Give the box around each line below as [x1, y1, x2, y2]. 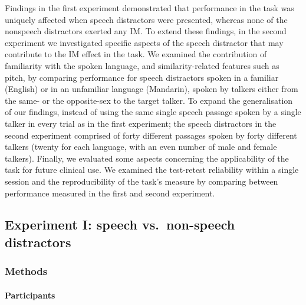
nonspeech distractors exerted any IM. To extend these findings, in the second [5, 25, 287, 37]
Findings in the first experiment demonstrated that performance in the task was [5, 2, 294, 14]
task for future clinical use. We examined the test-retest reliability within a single [5, 163, 299, 176]
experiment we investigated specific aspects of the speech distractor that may [5, 36, 284, 48]
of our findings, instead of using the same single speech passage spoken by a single [5, 106, 301, 118]
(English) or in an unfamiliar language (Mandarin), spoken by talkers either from [5, 83, 298, 95]
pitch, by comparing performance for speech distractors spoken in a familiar [5, 71, 279, 83]
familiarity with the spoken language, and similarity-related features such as [5, 59, 279, 71]
